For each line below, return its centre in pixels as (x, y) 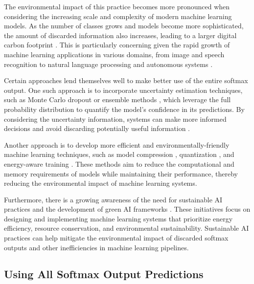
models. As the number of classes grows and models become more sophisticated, (124, 26)
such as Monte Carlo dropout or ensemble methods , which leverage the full (117, 99)
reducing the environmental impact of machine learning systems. (101, 183)
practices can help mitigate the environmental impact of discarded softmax (116, 238)
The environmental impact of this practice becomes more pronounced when (117, 6)
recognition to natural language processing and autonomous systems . (108, 64)
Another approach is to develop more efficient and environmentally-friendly (117, 144)
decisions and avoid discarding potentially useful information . (97, 128)
